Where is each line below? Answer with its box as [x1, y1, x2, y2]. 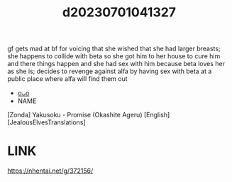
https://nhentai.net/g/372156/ [7, 166, 94, 175]
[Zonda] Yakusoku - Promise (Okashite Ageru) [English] [7, 111, 170, 119]
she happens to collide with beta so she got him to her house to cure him [7, 52, 221, 60]
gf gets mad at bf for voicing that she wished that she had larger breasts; [7, 44, 221, 53]
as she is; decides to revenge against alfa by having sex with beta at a [7, 67, 212, 75]
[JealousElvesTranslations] [7, 118, 87, 127]
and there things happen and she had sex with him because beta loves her [7, 60, 226, 68]
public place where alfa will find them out [7, 75, 128, 83]
